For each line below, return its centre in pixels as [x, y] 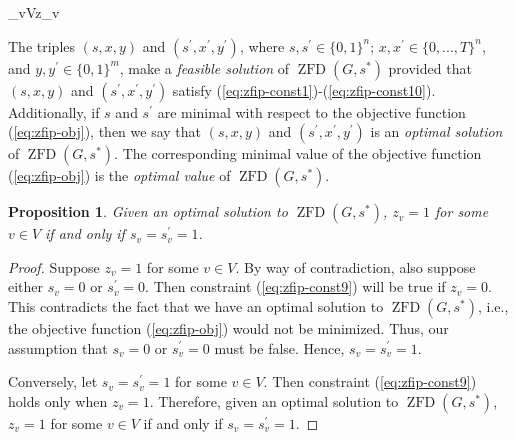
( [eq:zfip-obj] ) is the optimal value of [119, 175]
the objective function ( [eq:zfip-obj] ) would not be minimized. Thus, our [228, 327]
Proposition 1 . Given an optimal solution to [148, 211]
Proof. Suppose [54, 266]
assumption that [58, 347]
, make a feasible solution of [204, 67]
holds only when [58, 400]
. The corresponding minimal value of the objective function [298, 153]
